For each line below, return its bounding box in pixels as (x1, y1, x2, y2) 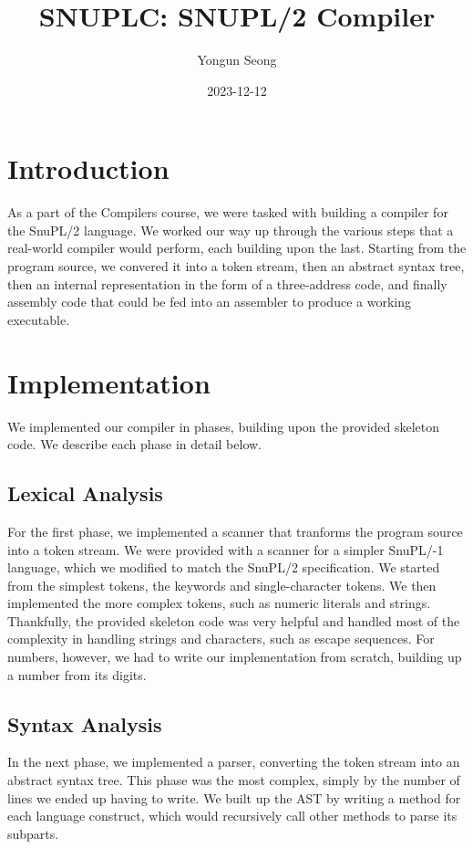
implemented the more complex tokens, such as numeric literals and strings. (7, 593, 431, 613)
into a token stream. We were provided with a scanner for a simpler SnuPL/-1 (7, 540, 444, 559)
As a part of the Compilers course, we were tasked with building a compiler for (7, 203, 448, 222)
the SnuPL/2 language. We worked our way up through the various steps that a (7, 220, 454, 239)
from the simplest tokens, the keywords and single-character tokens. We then (7, 575, 437, 594)
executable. (7, 309, 70, 329)
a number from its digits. (7, 665, 147, 684)
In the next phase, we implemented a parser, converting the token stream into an (7, 752, 460, 771)
